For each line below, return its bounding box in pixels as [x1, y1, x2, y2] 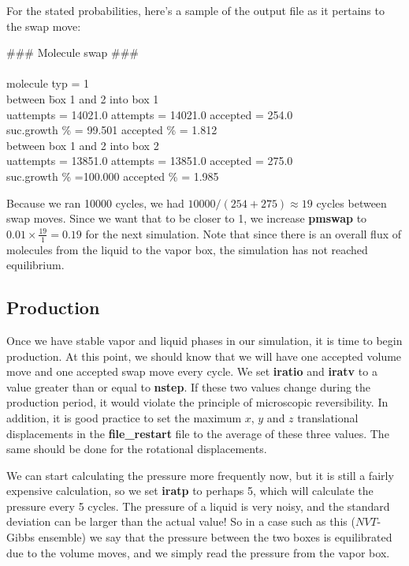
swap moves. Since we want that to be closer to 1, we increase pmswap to [6, 210, 367, 227]
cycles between [316, 194, 387, 211]
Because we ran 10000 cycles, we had [6, 194, 184, 211]
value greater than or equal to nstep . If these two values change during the [6, 378, 371, 395]
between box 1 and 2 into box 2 [6, 137, 159, 153]
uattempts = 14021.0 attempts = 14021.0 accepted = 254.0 [6, 106, 293, 122]
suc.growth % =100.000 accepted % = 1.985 [6, 167, 219, 184]
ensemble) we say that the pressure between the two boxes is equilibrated [38, 529, 392, 545]
